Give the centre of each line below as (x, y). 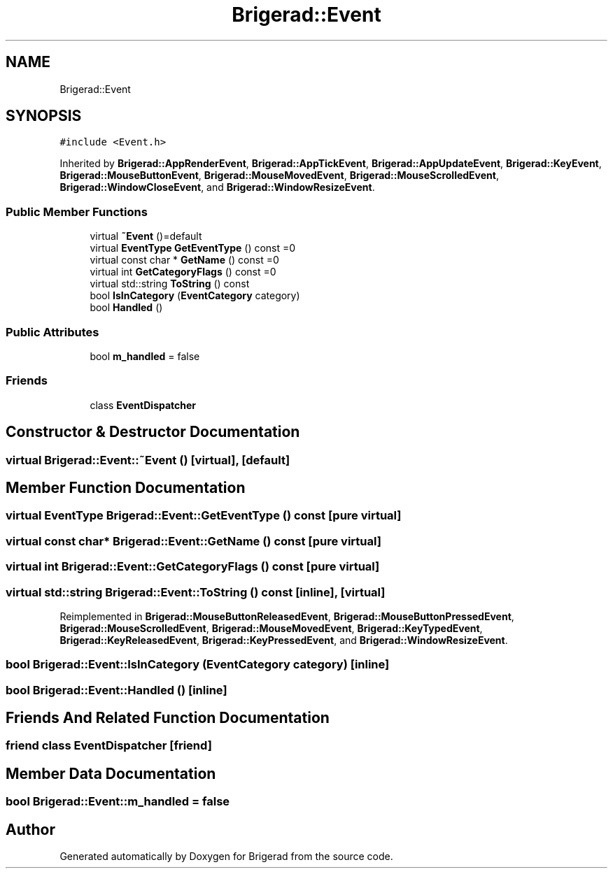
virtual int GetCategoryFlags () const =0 (183, 272)
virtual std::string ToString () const (170, 284)
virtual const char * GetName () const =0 (184, 260)
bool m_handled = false (145, 356)
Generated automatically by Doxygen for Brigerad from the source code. (226, 857)
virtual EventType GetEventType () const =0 (193, 248)
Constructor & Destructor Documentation (153, 432)
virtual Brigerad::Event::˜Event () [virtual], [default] (148, 460)
